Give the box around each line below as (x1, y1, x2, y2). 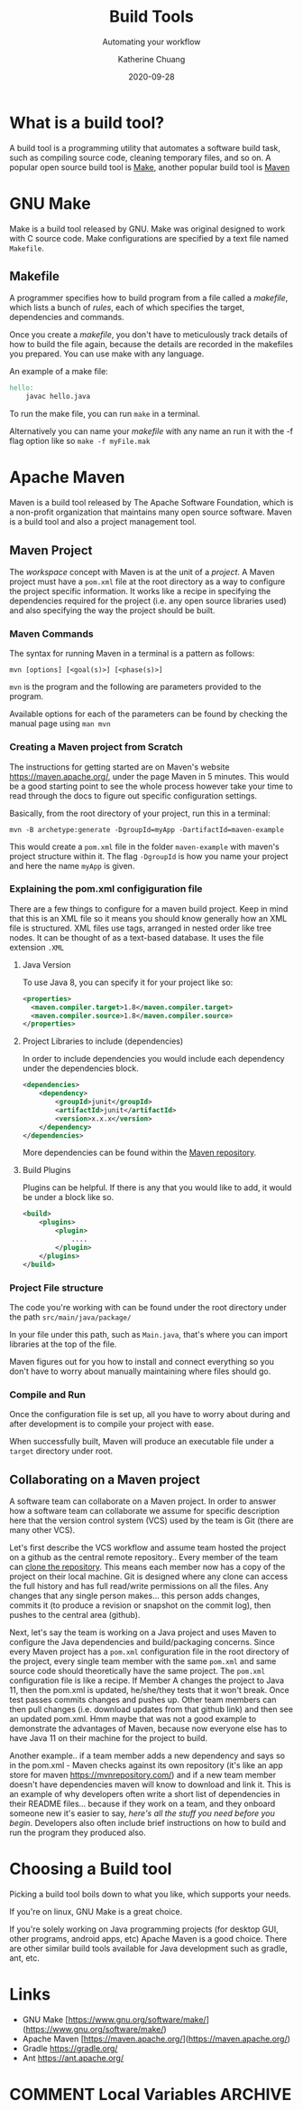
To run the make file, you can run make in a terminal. (9, 409, 201, 420)
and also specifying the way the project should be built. (9, 604, 216, 616)
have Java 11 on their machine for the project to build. (9, 1732, 208, 1743)
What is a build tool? (9, 112, 165, 133)
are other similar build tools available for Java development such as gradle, (9, 1943, 288, 1954)
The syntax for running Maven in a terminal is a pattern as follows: (9, 648, 255, 659)
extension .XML (9, 941, 65, 952)
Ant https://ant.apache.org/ (22, 2052, 124, 2063)
